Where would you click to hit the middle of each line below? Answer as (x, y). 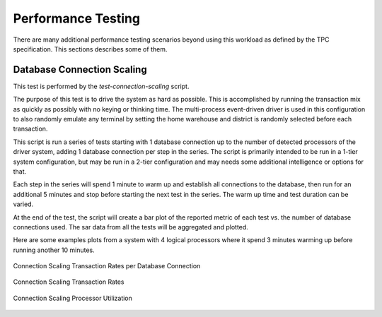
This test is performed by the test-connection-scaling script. (101, 86)
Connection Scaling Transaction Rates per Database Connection (107, 266)
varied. (23, 204)
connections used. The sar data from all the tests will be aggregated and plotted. (131, 227)
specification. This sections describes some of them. (90, 49)
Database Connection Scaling (80, 70)
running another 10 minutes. (54, 250)
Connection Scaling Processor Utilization (73, 298)
